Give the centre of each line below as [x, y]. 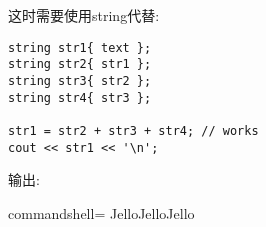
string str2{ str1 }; [80, 64]
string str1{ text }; [80, 47]
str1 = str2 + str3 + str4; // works [133, 130]
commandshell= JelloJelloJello [101, 212]
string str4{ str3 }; [80, 97]
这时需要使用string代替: [84, 15]
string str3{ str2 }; [80, 80]
